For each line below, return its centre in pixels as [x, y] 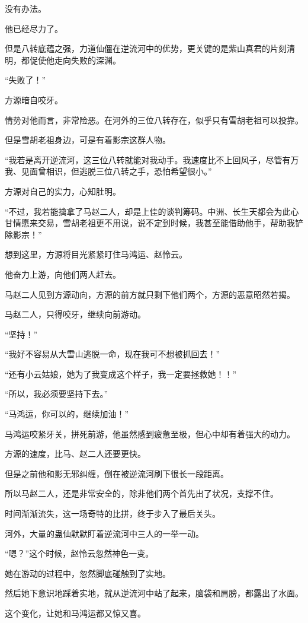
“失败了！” [25, 80]
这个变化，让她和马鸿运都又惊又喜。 [75, 613]
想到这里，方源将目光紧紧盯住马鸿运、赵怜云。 [96, 254]
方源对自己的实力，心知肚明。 [63, 191]
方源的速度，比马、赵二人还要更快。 [75, 454]
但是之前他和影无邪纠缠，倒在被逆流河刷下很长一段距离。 [117, 473]
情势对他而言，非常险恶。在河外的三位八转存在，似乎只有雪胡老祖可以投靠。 [154, 120]
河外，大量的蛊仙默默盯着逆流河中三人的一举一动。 [104, 533]
